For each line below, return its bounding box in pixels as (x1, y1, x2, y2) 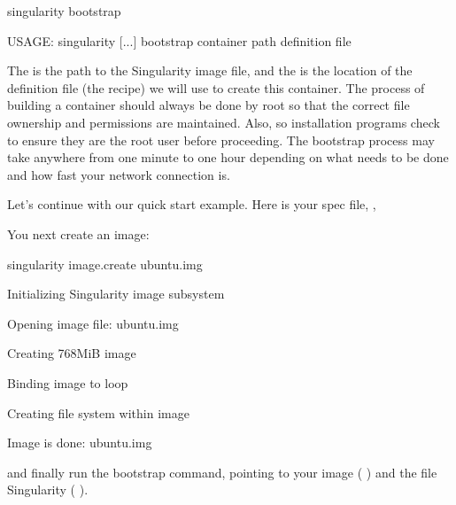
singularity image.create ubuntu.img (7, 254, 203, 273)
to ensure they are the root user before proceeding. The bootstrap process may (7, 130, 435, 149)
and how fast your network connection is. (7, 165, 230, 183)
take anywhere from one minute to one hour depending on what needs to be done (7, 148, 449, 167)
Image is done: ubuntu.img (7, 433, 152, 452)
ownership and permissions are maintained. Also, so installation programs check (7, 113, 440, 131)
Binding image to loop (7, 373, 128, 392)
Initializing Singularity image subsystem (7, 284, 225, 303)
